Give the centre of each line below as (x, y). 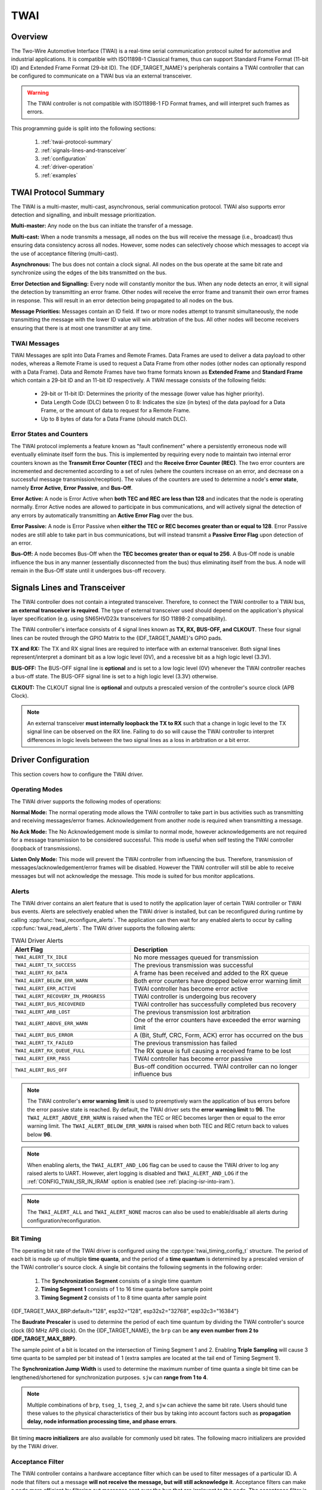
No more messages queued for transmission (196, 957)
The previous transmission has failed (185, 1043)
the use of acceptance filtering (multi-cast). (65, 253)
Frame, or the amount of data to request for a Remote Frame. (116, 411)
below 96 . (39, 1134)
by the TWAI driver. (35, 1446)
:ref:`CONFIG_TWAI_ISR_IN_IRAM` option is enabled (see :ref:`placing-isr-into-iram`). (131, 1182)
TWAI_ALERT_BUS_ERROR (44, 1035)
